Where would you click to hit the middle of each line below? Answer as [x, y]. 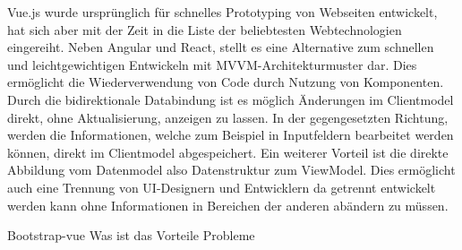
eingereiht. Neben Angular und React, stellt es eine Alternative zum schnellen [221, 47]
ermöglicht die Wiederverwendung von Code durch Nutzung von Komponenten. [226, 82]
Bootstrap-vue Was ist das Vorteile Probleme [131, 235]
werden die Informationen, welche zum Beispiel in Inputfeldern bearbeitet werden [231, 135]
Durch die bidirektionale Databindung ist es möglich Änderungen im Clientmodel [231, 99]
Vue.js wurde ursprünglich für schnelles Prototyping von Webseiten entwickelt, [222, 12]
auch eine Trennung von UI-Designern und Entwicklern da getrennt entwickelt [222, 187]
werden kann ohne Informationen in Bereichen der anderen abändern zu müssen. [228, 205]
